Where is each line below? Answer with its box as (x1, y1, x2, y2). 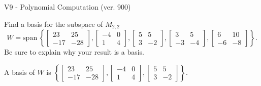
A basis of (4, 66, 35, 77)
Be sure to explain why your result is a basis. (4, 47, 145, 57)
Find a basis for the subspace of (4, 18, 103, 29)
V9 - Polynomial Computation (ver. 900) (4, 2, 131, 12)
